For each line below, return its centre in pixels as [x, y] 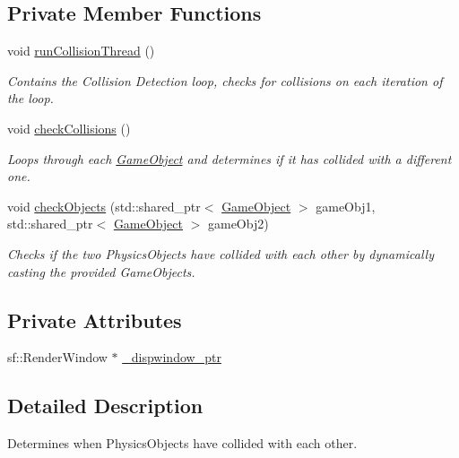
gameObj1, [346, 206]
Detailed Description [105, 406]
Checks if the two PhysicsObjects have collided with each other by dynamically [221, 253]
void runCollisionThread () [81, 51]
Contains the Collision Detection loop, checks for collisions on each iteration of [225, 80]
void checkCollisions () [69, 128]
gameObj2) [238, 224]
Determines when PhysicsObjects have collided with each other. [182, 443]
